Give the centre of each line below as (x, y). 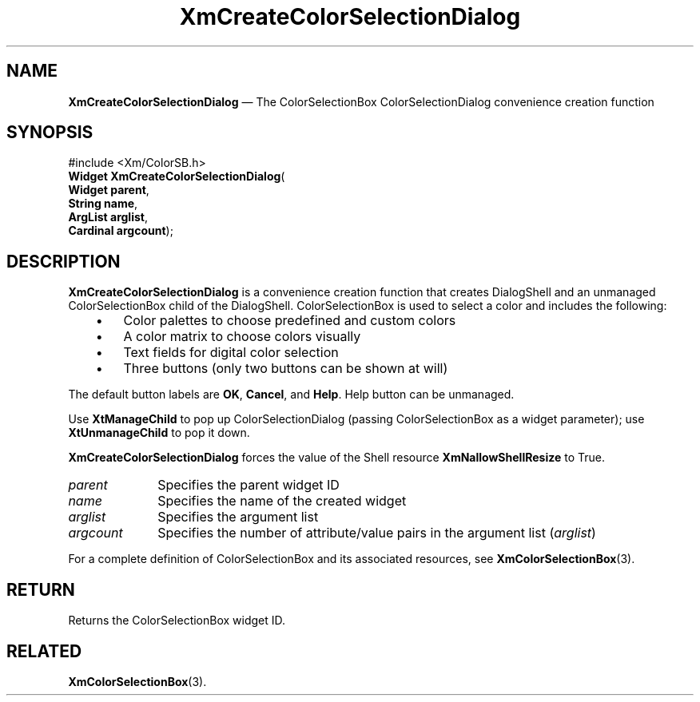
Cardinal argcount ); (121, 231)
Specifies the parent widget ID (249, 485)
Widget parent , (109, 190)
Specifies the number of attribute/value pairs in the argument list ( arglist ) (377, 533)
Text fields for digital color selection (231, 353)
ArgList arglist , (108, 217)
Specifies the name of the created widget (282, 501)
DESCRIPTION (64, 261)
